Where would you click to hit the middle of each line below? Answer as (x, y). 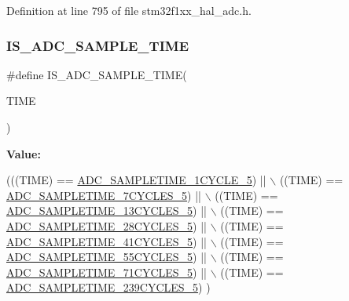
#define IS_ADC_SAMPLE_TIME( (97, 74)
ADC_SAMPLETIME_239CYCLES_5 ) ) (108, 287)
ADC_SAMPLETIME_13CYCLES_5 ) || (107, 210)
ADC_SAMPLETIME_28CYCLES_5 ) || (107, 225)
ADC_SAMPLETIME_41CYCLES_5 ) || (107, 241)
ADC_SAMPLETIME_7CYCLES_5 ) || (104, 195)
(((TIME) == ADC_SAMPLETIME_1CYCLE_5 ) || (136, 180)
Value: (24, 153)
